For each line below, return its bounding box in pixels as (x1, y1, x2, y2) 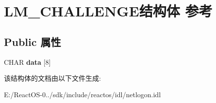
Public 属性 (4, 34, 61, 49)
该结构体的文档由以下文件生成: (4, 73, 101, 83)
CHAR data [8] (4, 57, 51, 67)
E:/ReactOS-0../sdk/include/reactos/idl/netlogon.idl (4, 89, 161, 99)
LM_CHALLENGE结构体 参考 (4, 1, 213, 21)
